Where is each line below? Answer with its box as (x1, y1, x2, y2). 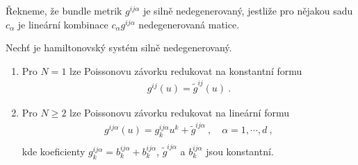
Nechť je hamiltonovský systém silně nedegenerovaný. (6, 40, 232, 55)
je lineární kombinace (17, 17, 108, 31)
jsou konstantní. (206, 144, 274, 159)
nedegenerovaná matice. (138, 17, 240, 31)
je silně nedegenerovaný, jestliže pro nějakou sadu (143, 3, 353, 17)
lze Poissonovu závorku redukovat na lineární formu (70, 105, 289, 120)
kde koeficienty (22, 144, 86, 159)
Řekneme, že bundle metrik (6, 3, 122, 17)
